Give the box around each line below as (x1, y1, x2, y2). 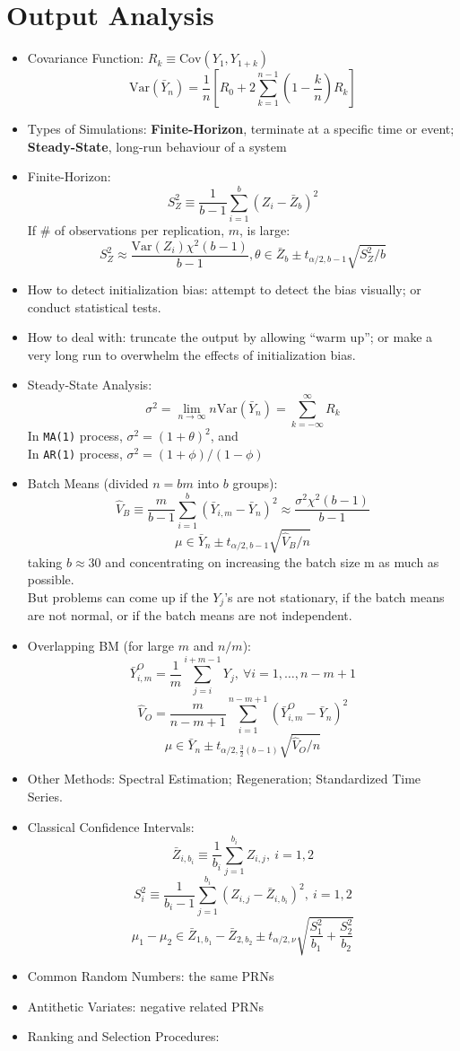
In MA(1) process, (27, 426, 123, 445)
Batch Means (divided (27, 474, 149, 493)
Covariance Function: (27, 48, 144, 67)
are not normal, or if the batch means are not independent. (27, 606, 352, 625)
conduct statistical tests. (27, 297, 161, 316)
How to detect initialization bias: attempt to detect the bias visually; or (27, 280, 421, 299)
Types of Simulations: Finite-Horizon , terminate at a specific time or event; (27, 119, 455, 138)
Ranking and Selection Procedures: (27, 1027, 220, 1046)
